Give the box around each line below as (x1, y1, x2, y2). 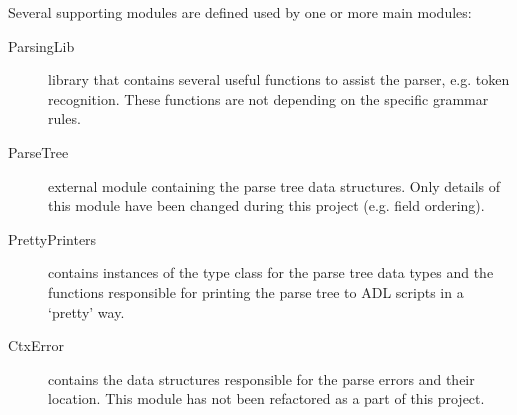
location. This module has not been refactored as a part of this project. (48, 388, 485, 409)
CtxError (8, 335, 64, 356)
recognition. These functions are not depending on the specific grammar (48, 88, 489, 109)
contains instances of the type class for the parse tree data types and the (48, 262, 494, 283)
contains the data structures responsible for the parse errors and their (48, 368, 475, 389)
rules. (48, 108, 81, 129)
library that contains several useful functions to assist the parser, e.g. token (48, 69, 510, 90)
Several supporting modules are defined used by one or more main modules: (8, 2, 472, 22)
